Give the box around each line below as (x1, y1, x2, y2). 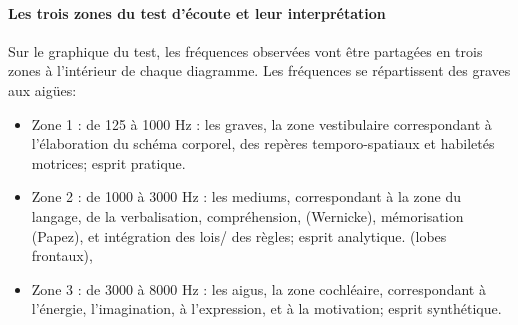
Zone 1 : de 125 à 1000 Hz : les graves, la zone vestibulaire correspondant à (31, 113, 492, 134)
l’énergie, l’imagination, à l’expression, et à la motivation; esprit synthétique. (31, 298, 502, 319)
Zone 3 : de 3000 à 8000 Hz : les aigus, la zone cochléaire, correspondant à (31, 278, 486, 299)
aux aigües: (8, 79, 77, 100)
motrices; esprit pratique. (31, 152, 186, 173)
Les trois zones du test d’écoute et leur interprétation (8, 2, 386, 23)
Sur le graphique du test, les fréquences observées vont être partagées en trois (8, 40, 483, 61)
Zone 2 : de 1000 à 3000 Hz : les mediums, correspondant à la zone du (31, 186, 461, 207)
